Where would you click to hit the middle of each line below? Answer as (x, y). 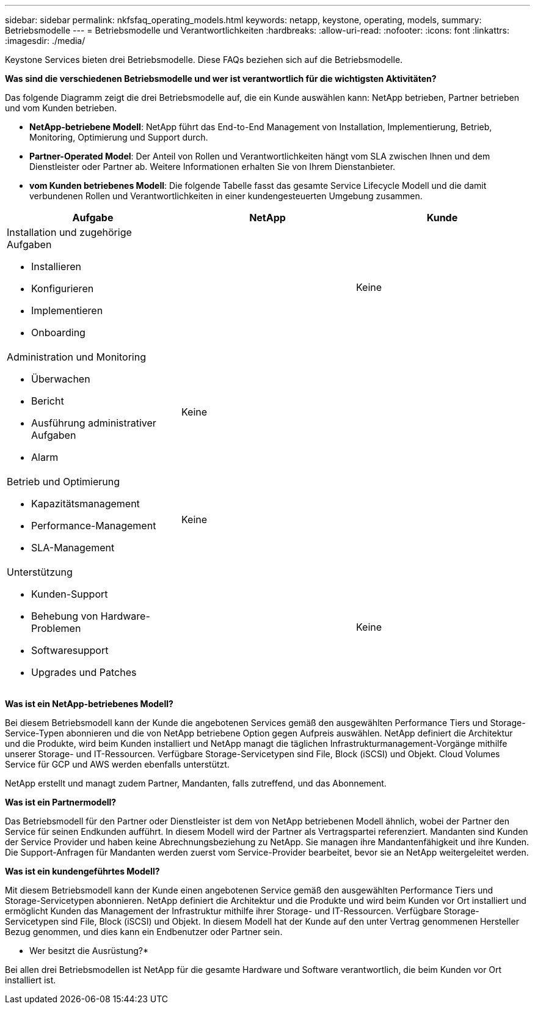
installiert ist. (31, 980)
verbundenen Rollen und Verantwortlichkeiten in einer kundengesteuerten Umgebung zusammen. (226, 196)
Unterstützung (40, 572)
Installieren (56, 266)
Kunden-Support (70, 594)
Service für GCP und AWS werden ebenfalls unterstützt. (117, 764)
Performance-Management (94, 526)
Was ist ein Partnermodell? (61, 802)
